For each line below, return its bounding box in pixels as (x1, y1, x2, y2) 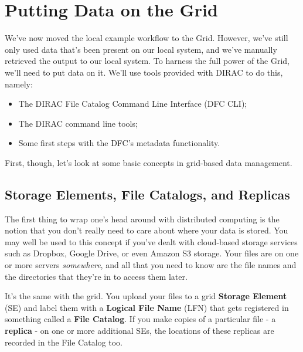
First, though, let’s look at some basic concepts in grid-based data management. (5, 156, 292, 168)
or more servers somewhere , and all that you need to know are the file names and (5, 259, 297, 271)
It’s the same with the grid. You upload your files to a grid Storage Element (5, 290, 287, 302)
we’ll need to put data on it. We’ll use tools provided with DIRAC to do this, (5, 66, 283, 78)
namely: (5, 77, 33, 90)
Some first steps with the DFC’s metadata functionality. (18, 137, 220, 149)
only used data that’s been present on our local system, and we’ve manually (5, 43, 277, 55)
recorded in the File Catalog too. (5, 336, 122, 348)
